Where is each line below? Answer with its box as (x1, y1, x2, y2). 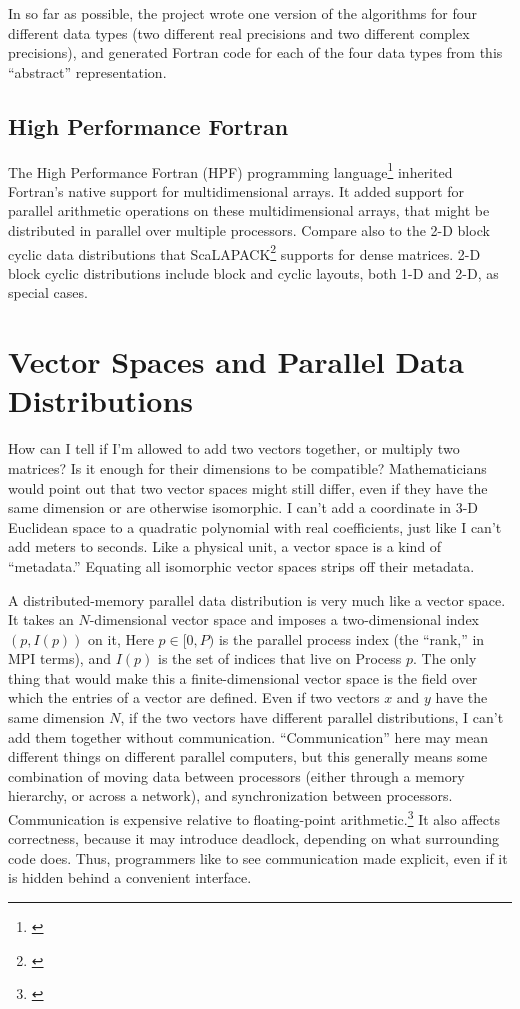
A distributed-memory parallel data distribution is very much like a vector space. (8, 589, 506, 610)
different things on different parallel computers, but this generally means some (8, 746, 488, 767)
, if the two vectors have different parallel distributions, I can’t (120, 707, 504, 728)
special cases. (8, 282, 88, 303)
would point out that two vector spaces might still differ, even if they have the (8, 477, 488, 498)
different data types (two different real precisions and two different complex (8, 22, 470, 43)
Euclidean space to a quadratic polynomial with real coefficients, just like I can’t (8, 516, 502, 537)
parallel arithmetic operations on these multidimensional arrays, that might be (8, 200, 490, 221)
